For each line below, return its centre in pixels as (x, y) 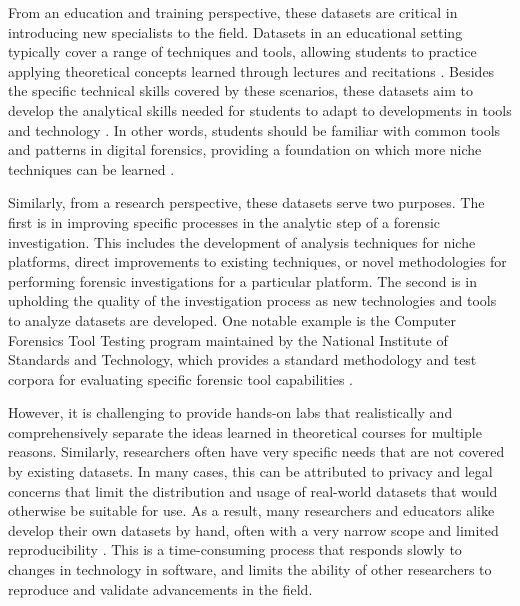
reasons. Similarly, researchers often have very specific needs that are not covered (256, 451)
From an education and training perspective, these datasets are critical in (233, 12)
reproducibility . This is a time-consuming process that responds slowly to (235, 549)
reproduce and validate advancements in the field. (160, 588)
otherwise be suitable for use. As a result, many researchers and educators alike (251, 510)
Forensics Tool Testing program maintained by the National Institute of (228, 339)
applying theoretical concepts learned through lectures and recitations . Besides (251, 70)
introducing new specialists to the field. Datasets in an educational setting (235, 31)
